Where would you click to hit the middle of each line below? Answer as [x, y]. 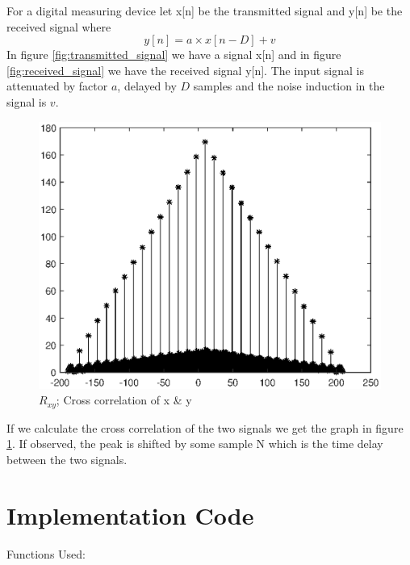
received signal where [59, 26]
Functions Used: [46, 553]
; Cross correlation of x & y [124, 400]
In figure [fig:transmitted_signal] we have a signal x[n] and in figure [174, 54]
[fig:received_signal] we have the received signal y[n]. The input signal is [185, 70]
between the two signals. [67, 460]
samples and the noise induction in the [289, 86]
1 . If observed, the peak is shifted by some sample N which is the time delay [195, 444]
